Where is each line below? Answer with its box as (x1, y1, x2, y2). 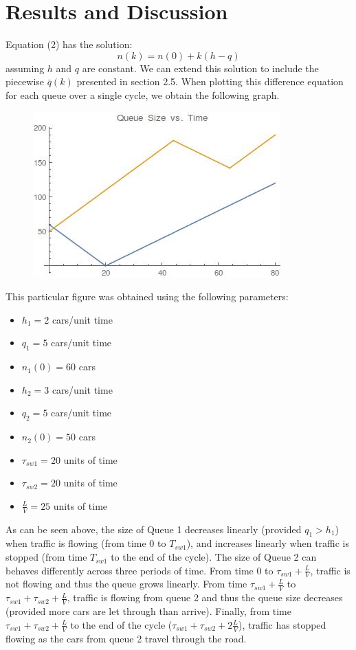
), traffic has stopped (238, 617, 326, 631)
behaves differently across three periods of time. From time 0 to (5, 563, 274, 577)
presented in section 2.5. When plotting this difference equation (76, 74, 344, 89)
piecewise (5, 74, 45, 89)
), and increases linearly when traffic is (186, 536, 350, 550)
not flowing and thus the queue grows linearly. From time (5, 576, 247, 591)
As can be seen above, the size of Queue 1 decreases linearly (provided (5, 522, 302, 536)
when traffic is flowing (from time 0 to (5, 536, 166, 550)
